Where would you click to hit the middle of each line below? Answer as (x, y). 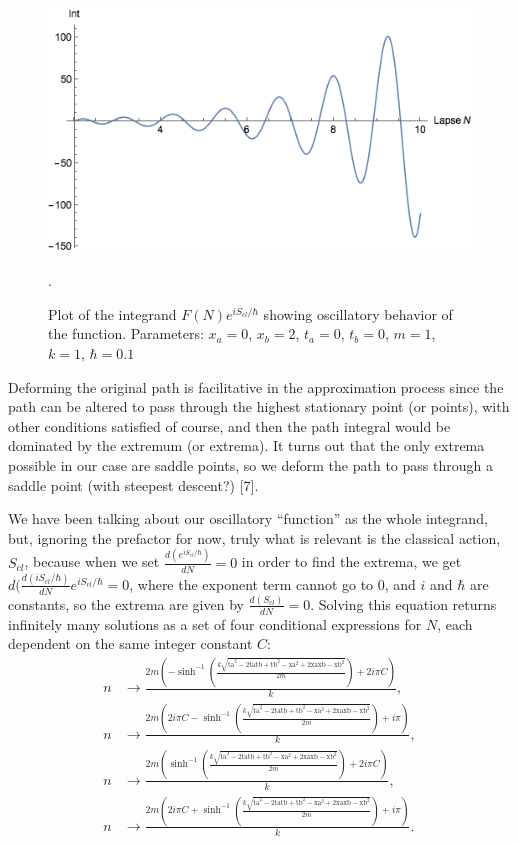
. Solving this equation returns (403, 603)
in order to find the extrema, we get (351, 561)
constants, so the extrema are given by (126, 603)
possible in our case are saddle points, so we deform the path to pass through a (250, 465)
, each (455, 623)
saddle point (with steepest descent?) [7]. (133, 484)
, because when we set (92, 561)
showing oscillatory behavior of (358, 313)
